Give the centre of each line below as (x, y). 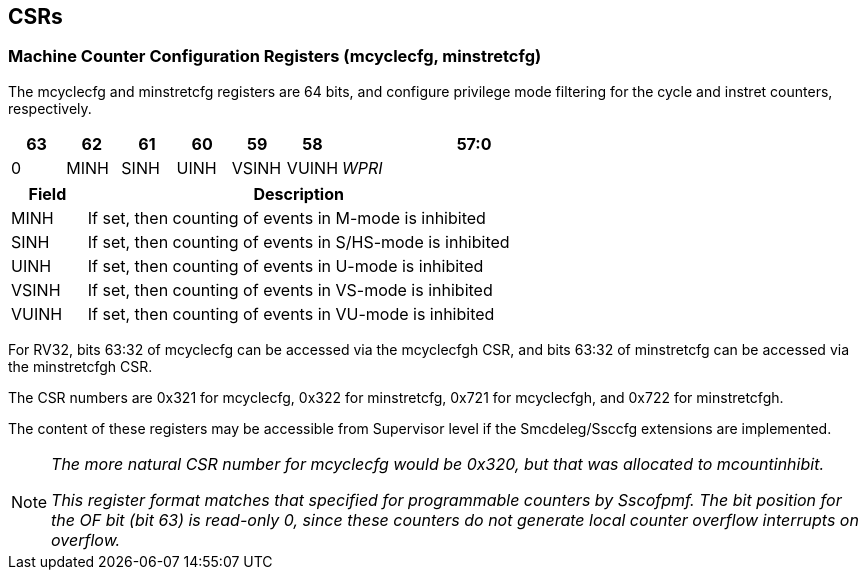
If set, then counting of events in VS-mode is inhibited (290, 289)
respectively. (50, 108)
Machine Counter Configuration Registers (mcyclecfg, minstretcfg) (275, 56)
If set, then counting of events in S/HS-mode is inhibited (298, 241)
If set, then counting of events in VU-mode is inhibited (291, 313)
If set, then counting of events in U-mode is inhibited (285, 265)
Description (298, 193)
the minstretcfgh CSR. (80, 366)
